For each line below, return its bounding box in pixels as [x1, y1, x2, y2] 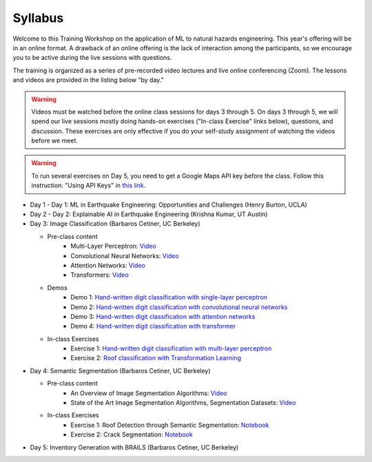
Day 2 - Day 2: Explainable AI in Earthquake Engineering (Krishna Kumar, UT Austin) [30, 210, 268, 218]
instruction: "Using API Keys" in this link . [31, 181, 146, 189]
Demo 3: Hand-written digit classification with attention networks [70, 312, 256, 320]
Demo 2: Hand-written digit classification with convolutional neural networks [70, 303, 288, 311]
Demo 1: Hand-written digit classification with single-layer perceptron [70, 293, 268, 302]
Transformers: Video [70, 271, 129, 279]
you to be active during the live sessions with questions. [12, 54, 172, 62]
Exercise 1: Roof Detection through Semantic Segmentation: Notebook [70, 421, 269, 429]
